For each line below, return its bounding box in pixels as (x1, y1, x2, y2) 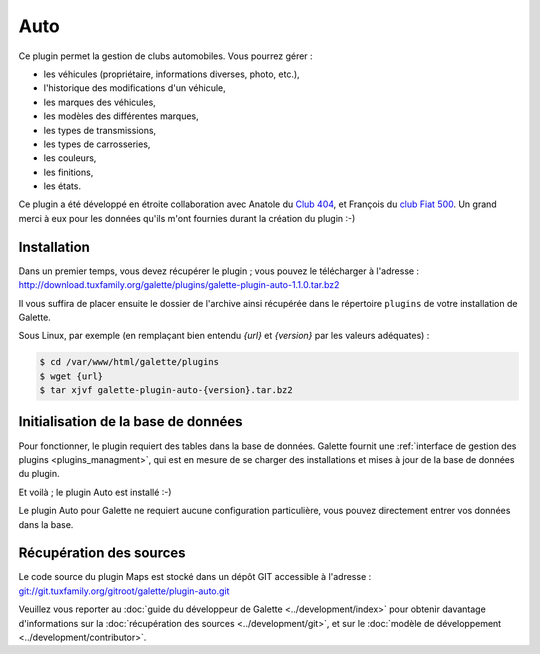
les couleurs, (43, 152, 97, 164)
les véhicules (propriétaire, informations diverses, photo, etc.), (43, 68, 300, 80)
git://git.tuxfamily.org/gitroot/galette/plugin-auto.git (18, 585, 230, 597)
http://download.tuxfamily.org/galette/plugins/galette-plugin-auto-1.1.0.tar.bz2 (18, 279, 340, 291)
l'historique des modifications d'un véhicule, (43, 82, 226, 94)
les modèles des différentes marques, (43, 110, 199, 122)
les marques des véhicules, (43, 96, 157, 108)
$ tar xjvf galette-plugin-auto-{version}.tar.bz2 (39, 385, 294, 396)
